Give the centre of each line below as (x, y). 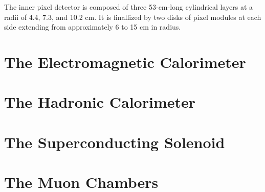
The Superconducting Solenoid (115, 142)
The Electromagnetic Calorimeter (125, 62)
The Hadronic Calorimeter (100, 102)
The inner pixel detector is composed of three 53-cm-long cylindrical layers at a (129, 7)
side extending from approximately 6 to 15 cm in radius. (93, 27)
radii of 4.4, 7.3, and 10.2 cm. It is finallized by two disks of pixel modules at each (133, 17)
